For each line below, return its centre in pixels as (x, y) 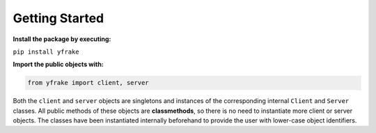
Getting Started (58, 18)
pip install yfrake (46, 52)
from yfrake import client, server (88, 83)
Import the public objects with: (58, 64)
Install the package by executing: (62, 39)
